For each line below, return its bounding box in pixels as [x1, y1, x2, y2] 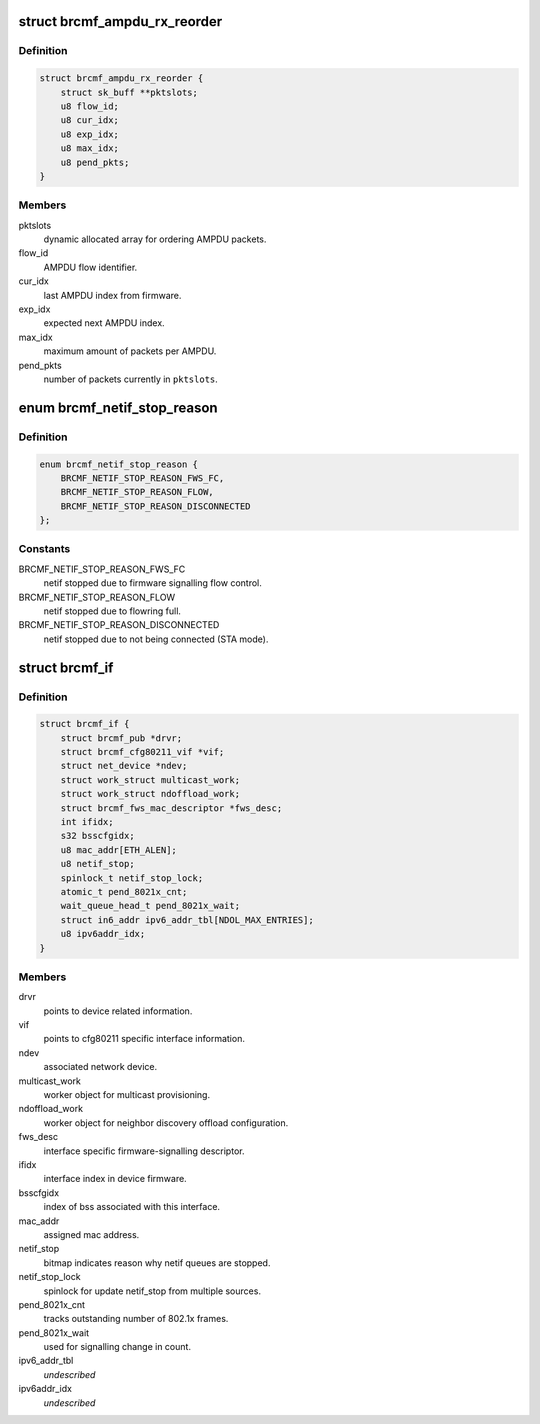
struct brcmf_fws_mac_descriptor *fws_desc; [60, 802, 283, 814]
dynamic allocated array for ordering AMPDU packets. [43, 233, 267, 245]
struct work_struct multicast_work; [60, 774, 240, 785]
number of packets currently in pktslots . [43, 373, 219, 385]
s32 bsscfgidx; [60, 830, 135, 842]
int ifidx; [60, 816, 114, 828]
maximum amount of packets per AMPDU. [43, 345, 217, 357]
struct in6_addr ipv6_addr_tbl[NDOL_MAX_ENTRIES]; [60, 914, 314, 925]
